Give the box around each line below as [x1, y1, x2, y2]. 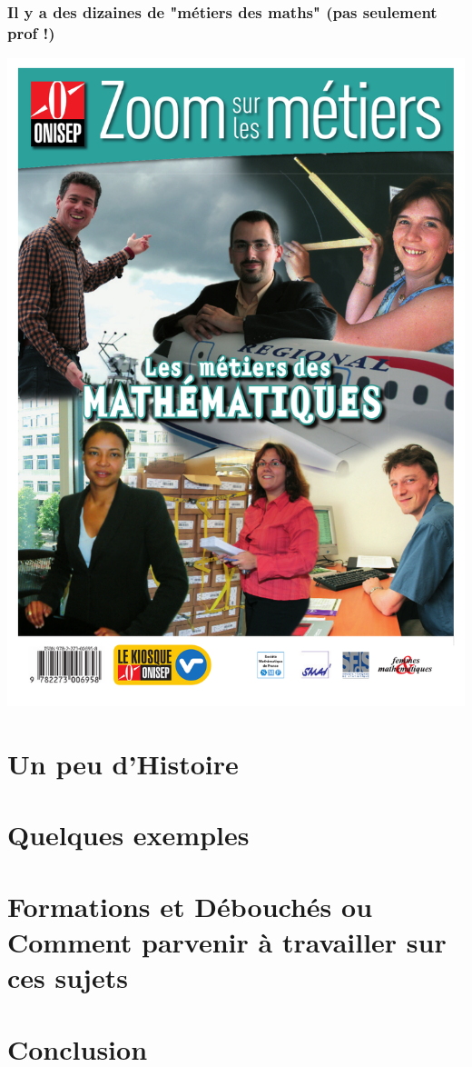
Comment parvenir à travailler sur [7, 922, 447, 960]
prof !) [7, 21, 55, 44]
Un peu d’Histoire [7, 745, 239, 783]
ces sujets [7, 959, 128, 996]
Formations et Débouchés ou [7, 887, 373, 924]
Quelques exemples [7, 816, 250, 853]
